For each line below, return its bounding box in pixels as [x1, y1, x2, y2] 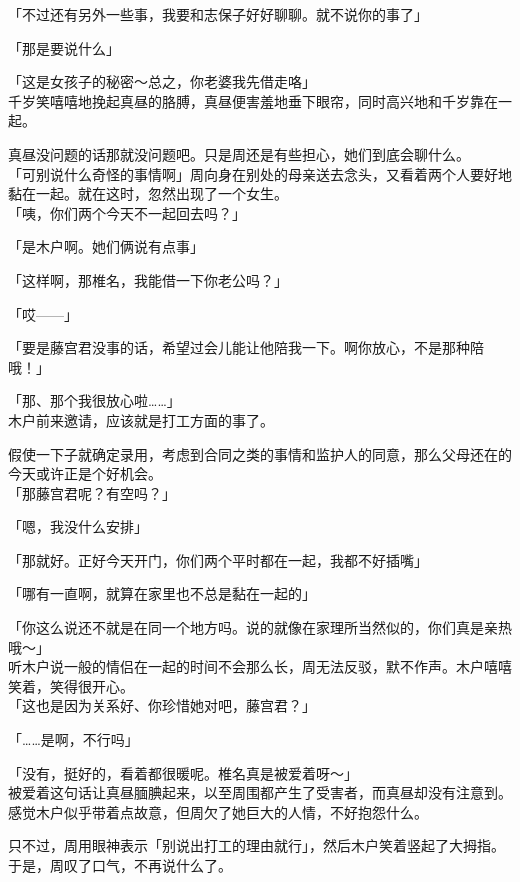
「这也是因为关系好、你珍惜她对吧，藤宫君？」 [8, 695, 316, 716]
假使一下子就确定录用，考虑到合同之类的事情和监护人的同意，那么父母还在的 [8, 443, 512, 464]
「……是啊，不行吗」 [8, 729, 139, 750]
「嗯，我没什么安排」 [8, 516, 148, 537]
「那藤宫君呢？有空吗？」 [8, 482, 176, 503]
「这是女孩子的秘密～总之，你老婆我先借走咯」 [8, 71, 316, 92]
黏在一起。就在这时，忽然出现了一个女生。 [8, 183, 288, 204]
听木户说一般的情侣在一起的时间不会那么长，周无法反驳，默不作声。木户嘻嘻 [8, 656, 512, 677]
